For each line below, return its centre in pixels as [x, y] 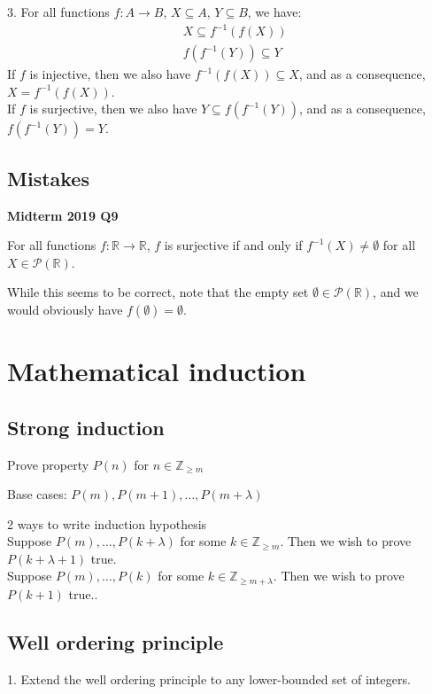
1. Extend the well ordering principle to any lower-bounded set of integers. [209, 678]
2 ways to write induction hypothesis [107, 523]
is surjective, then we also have [113, 109]
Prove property [48, 464]
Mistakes [48, 178]
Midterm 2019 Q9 [63, 215]
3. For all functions [58, 12]
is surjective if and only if [233, 245]
